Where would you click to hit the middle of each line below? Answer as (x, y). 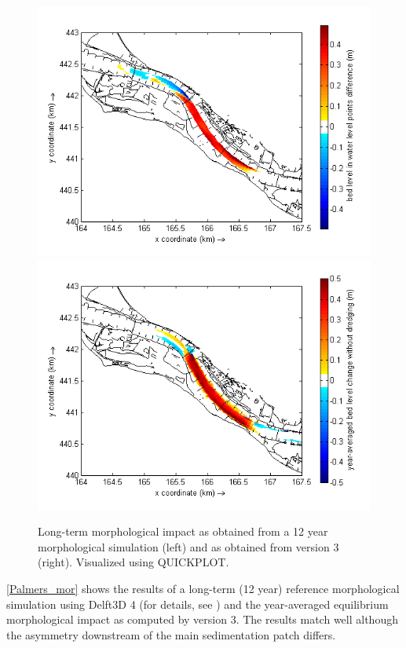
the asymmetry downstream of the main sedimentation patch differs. (171, 634)
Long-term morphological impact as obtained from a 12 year (183, 531)
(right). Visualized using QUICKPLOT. (134, 562)
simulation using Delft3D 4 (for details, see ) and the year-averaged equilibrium (198, 604)
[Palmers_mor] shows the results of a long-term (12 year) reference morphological (203, 588)
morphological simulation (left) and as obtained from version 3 (188, 546)
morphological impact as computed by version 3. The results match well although (202, 619)
